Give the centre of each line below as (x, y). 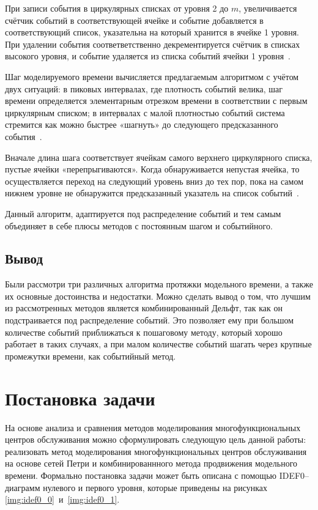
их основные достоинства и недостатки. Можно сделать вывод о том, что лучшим (158, 296)
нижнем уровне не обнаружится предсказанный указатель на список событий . (152, 193)
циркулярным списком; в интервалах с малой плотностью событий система (145, 112)
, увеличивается (268, 8)
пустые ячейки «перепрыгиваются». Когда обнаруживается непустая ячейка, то (152, 169)
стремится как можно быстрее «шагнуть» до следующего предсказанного (142, 124)
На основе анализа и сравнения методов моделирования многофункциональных (153, 427)
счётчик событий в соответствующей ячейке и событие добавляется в (134, 20)
